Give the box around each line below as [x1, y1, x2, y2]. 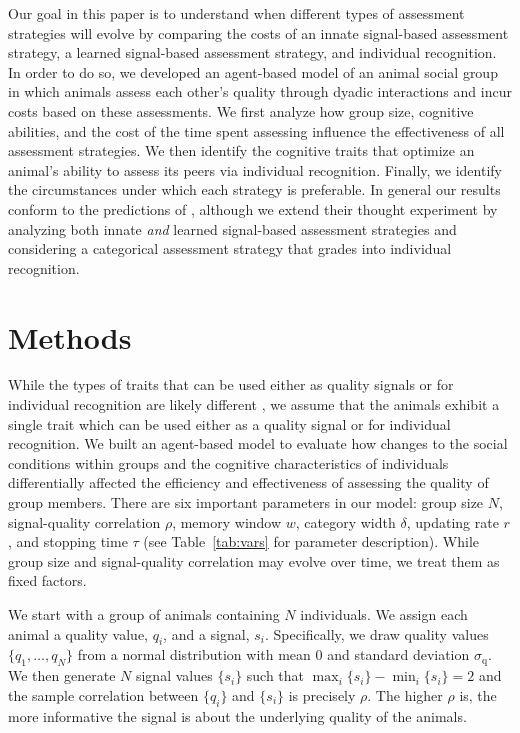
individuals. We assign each [300, 603, 468, 624]
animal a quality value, [8, 623, 149, 644]
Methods [8, 316, 132, 357]
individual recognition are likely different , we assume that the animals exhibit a [8, 394, 500, 415]
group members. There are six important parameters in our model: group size [8, 492, 484, 512]
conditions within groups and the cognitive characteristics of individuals [8, 452, 449, 473]
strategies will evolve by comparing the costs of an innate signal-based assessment [8, 22, 509, 43]
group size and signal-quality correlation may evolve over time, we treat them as [8, 550, 500, 571]
